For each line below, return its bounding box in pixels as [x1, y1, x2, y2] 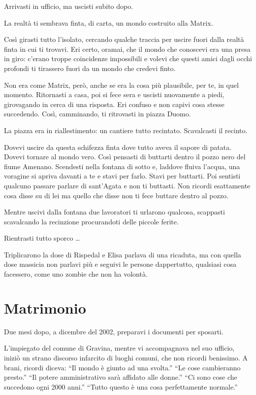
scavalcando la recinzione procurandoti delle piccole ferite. [4, 216, 179, 226]
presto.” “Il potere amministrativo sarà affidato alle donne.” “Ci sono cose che [4, 372, 237, 382]
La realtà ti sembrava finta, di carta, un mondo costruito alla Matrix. [4, 17, 213, 28]
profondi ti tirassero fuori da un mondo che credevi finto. [4, 63, 176, 73]
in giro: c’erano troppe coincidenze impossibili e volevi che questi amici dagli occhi [4, 53, 252, 64]
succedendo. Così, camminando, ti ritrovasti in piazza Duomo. [4, 108, 191, 119]
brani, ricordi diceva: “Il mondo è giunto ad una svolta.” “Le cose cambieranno [4, 362, 241, 372]
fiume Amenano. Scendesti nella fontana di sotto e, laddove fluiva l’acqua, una [4, 161, 240, 171]
